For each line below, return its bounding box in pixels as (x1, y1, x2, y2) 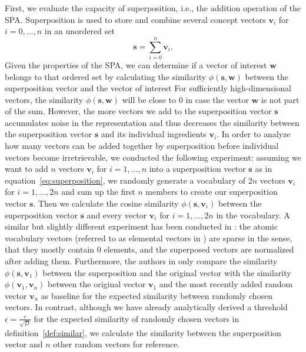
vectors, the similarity (5, 93, 84, 105)
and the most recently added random (159, 278, 293, 290)
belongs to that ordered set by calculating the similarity (5, 70, 207, 82)
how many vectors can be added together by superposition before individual (5, 140, 279, 152)
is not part (261, 93, 300, 105)
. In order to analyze (217, 128, 291, 140)
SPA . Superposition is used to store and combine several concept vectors (5, 13, 266, 25)
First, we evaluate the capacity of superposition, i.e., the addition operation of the (5, 2, 301, 14)
